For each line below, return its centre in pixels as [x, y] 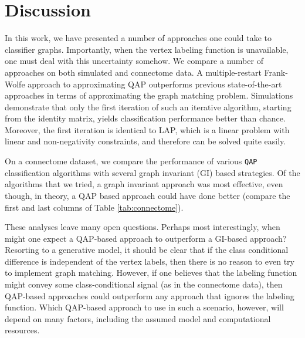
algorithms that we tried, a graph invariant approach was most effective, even [144, 184]
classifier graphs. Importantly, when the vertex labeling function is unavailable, [147, 49]
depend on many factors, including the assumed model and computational [138, 318]
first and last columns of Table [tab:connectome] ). [94, 207]
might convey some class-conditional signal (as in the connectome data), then [144, 284]
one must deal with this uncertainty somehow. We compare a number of [134, 61]
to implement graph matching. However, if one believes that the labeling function [151, 273]
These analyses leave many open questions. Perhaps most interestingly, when [143, 227]
